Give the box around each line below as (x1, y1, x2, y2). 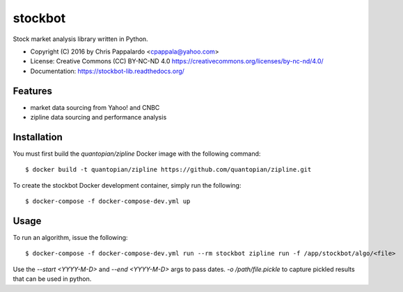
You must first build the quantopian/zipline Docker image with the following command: (13, 149, 261, 158)
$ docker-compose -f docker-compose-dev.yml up (25, 197, 191, 205)
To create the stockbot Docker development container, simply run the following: (13, 181, 242, 189)
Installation (13, 131, 63, 143)
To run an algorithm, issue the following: (13, 234, 128, 241)
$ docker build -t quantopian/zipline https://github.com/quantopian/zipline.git (25, 165, 312, 174)
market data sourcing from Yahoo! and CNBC (30, 103, 160, 111)
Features (13, 85, 52, 97)
